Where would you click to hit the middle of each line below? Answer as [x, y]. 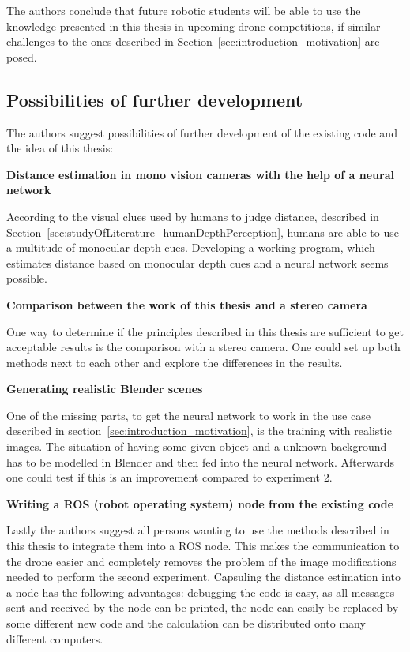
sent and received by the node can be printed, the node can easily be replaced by [203, 607]
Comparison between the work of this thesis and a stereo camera [187, 304]
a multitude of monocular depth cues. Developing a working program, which [191, 247]
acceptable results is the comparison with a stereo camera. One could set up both [203, 347]
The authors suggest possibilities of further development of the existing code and [202, 132]
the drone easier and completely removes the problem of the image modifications [201, 561]
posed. [22, 56]
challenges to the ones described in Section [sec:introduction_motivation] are [193, 41]
